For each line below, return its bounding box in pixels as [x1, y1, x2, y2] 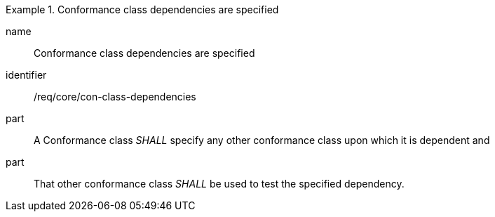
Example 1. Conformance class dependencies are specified [6, 4, 279, 15]
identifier [6, 69, 47, 81]
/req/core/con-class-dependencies [34, 91, 196, 103]
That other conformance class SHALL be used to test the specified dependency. [34, 178, 405, 190]
